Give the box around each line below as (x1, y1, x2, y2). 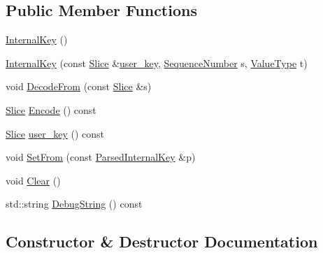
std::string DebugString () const (6, 196, 143, 211)
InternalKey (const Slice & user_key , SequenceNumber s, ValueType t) (6, 55, 308, 70)
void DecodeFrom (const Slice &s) (6, 79, 152, 94)
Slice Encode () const (6, 102, 96, 117)
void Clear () (6, 173, 61, 187)
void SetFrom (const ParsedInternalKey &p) (6, 150, 196, 164)
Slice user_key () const (6, 126, 104, 140)
